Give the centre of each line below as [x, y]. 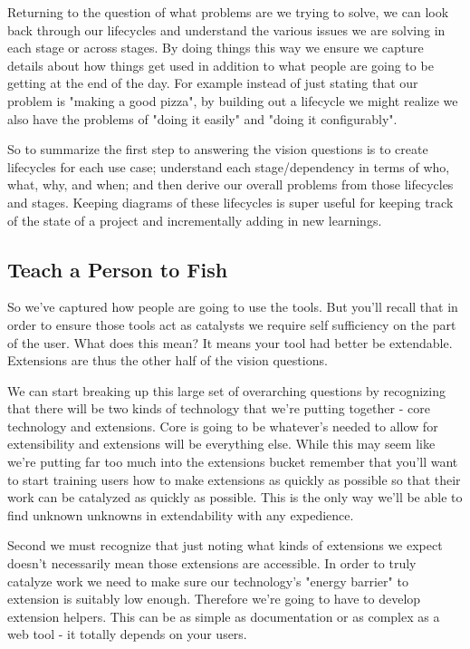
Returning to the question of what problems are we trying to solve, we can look [228, 12]
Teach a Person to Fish [118, 269]
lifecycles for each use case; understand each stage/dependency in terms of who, [229, 166]
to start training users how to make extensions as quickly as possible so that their [234, 479]
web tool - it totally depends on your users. [127, 634]
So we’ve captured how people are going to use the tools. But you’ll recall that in [233, 307]
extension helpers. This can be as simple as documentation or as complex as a [224, 616]
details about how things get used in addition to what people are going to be [221, 65]
